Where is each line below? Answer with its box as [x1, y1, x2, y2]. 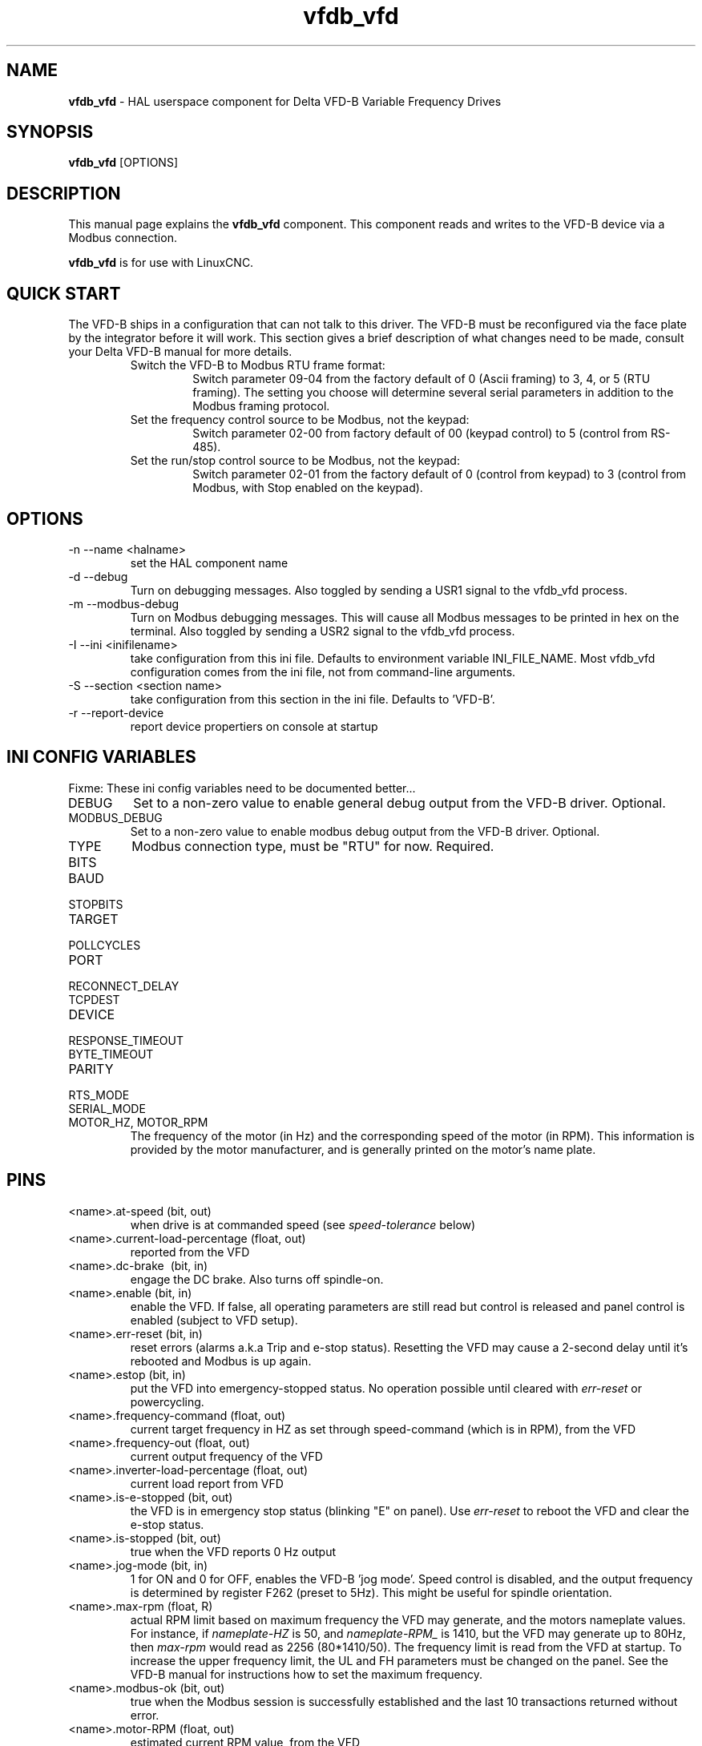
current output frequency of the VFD [130, 1449, 323, 1463]
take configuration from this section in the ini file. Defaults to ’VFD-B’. [130, 692, 495, 706]
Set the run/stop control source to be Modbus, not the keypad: [130, 454, 460, 468]
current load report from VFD [130, 1476, 284, 1490]
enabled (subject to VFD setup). [130, 1313, 298, 1327]
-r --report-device [68, 705, 164, 720]
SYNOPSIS [6, 122, 94, 143]
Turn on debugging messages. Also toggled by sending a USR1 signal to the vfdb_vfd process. [130, 583, 628, 597]
